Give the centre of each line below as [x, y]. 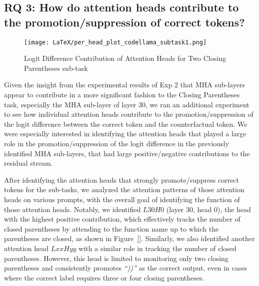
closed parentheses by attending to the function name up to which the [111, 228]
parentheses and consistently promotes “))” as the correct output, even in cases [125, 268]
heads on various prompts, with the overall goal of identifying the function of [122, 199]
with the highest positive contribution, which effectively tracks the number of [122, 219]
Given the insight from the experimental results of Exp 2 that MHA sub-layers [124, 85]
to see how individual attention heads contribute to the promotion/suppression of [129, 114]
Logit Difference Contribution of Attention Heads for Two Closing [125, 58]
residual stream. [28, 163]
